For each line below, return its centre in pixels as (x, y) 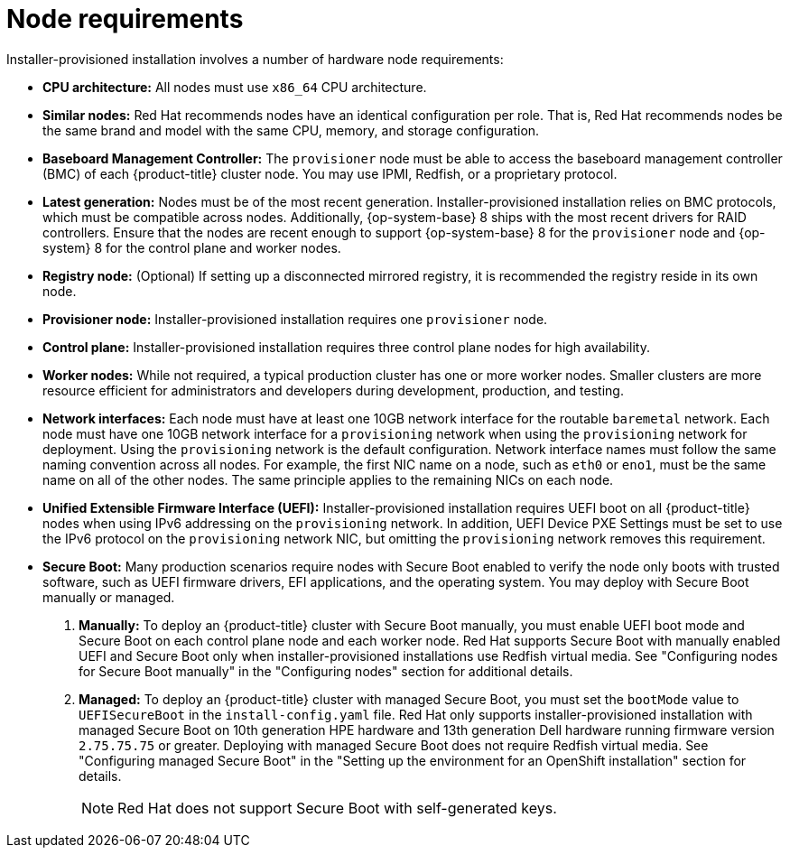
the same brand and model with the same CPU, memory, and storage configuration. (291, 130)
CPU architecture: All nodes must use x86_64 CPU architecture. (235, 87)
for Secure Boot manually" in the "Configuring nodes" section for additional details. (326, 671)
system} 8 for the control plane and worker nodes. (192, 247)
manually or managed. (109, 597)
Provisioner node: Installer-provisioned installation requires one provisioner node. (295, 319)
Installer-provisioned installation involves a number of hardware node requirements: (255, 59)
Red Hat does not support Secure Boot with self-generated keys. (337, 808)
